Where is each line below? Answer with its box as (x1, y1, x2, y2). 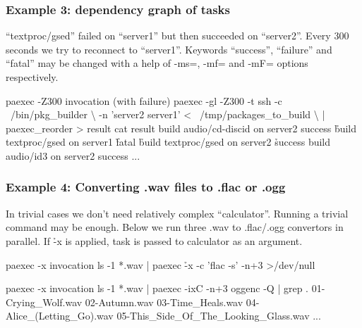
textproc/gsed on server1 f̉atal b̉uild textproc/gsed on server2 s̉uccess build (6, 134, 331, 149)
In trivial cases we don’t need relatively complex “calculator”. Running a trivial (6, 206, 349, 220)
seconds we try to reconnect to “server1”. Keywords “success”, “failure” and (6, 42, 332, 56)
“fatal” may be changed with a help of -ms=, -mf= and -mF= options (6, 56, 308, 70)
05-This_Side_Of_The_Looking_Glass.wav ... (116, 308, 321, 323)
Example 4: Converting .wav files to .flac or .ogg (6, 178, 286, 196)
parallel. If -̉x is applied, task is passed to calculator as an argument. (6, 233, 303, 248)
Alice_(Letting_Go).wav (6, 308, 114, 323)
